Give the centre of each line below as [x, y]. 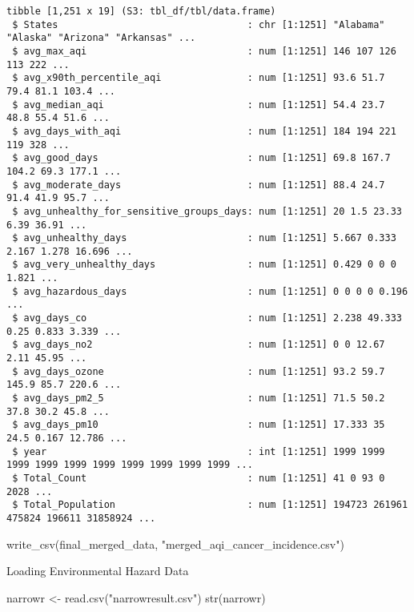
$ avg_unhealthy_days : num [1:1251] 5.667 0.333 [204, 238]
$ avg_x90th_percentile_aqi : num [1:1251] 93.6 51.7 [199, 78]
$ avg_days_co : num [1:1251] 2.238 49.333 [207, 318]
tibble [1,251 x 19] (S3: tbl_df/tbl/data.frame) [141, 11]
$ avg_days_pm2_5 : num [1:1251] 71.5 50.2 [199, 399]
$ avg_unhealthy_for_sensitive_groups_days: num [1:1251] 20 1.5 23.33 [207, 211]
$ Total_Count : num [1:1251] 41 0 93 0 [199, 478]
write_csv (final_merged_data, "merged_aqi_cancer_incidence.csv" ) [175, 544]
